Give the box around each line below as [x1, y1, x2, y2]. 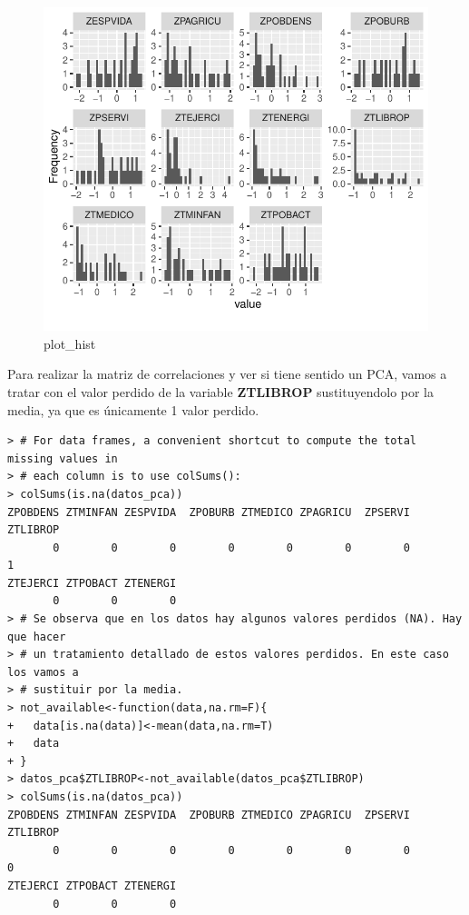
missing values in [7, 452, 118, 465]
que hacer [7, 630, 66, 643]
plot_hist [44, 333, 96, 353]
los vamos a [7, 665, 79, 679]
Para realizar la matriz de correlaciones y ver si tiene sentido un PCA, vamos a [7, 364, 447, 383]
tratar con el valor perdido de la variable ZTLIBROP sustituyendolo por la [7, 382, 435, 401]
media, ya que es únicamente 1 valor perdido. [7, 400, 259, 419]
